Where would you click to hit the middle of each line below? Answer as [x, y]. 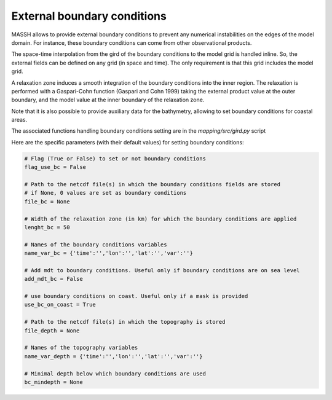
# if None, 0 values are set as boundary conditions [105, 193]
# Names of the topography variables [81, 348]
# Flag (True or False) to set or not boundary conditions [115, 159]
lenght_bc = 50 [47, 227]
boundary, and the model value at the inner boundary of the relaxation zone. [108, 100]
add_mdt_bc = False [53, 279]
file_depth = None [52, 331]
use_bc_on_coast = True [60, 305]
